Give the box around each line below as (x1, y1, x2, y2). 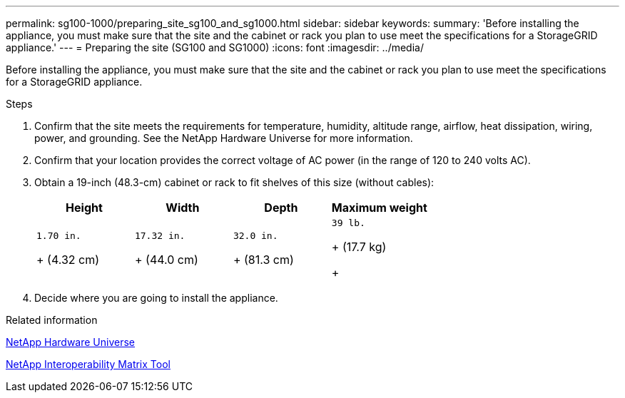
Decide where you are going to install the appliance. (34, 292, 278, 304)
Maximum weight (331, 200, 427, 215)
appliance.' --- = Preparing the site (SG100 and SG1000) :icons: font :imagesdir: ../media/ (6, 41, 424, 53)
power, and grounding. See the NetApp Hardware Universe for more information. (34, 132, 413, 144)
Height (66, 200, 103, 215)
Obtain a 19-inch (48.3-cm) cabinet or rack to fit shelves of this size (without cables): (34, 176, 435, 188)
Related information (6, 314, 98, 326)
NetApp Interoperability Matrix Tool (6, 358, 171, 370)
